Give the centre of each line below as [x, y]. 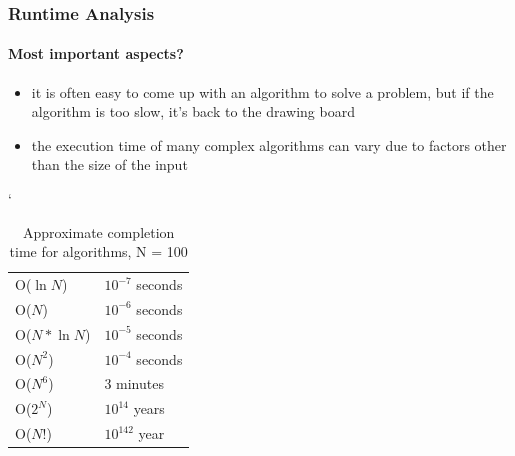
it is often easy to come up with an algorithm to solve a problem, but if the [262, 91]
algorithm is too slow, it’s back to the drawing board [193, 111]
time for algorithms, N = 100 [98, 251]
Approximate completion [99, 231]
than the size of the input [109, 164]
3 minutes [134, 383]
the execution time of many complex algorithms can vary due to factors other [269, 144]
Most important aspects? [96, 53]
